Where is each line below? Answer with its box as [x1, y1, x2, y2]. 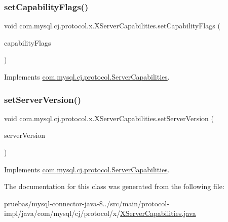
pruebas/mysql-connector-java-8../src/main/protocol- [4, 198, 169, 208]
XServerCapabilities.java [120, 208, 196, 218]
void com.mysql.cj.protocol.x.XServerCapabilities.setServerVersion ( [4, 113, 214, 123]
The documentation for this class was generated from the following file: [4, 181, 224, 192]
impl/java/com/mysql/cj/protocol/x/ [4, 208, 121, 218]
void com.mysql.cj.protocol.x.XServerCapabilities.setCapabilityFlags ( [4, 20, 220, 31]
